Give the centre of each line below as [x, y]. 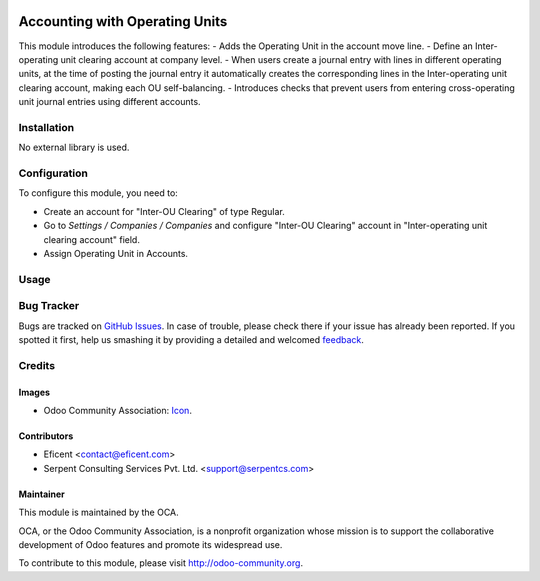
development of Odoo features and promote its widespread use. [150, 544]
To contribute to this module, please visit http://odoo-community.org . [161, 563]
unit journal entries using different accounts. [109, 102]
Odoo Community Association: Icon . [117, 410]
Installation [46, 127]
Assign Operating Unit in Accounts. [116, 253]
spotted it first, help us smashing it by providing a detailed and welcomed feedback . [191, 340]
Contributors [46, 436]
